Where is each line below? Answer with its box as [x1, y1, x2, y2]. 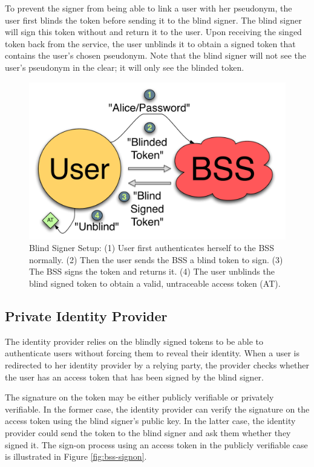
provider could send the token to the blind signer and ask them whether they [5, 426, 291, 439]
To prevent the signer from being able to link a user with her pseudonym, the [5, 2, 292, 14]
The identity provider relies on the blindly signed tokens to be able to [5, 335, 263, 347]
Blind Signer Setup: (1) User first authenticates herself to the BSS [29, 241, 274, 254]
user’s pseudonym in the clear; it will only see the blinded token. [5, 60, 244, 73]
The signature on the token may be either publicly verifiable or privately [5, 391, 274, 403]
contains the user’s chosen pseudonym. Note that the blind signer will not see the [5, 49, 306, 62]
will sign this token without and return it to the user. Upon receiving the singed [5, 25, 302, 38]
